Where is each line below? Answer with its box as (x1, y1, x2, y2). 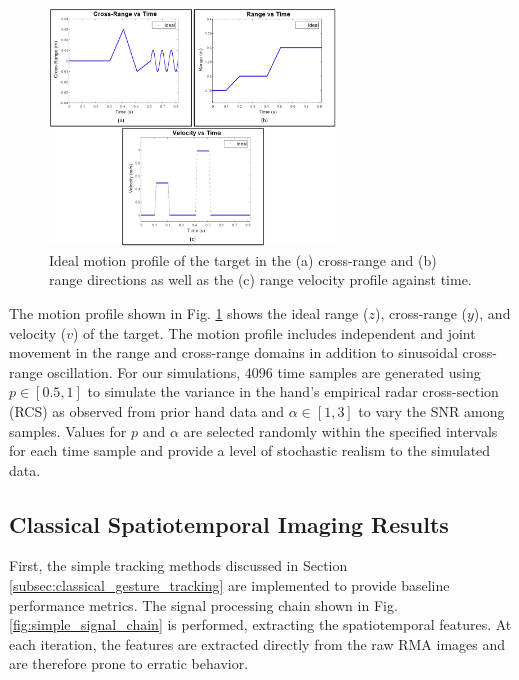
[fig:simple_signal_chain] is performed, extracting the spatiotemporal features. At (9, 614, 512, 635)
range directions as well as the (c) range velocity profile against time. (49, 269, 472, 290)
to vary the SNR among (358, 400, 505, 421)
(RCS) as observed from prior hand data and (9, 400, 285, 421)
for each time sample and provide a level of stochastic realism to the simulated (9, 440, 491, 461)
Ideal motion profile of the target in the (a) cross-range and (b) (49, 249, 437, 270)
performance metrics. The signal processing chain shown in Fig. (9, 594, 398, 615)
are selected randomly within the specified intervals (183, 420, 498, 441)
